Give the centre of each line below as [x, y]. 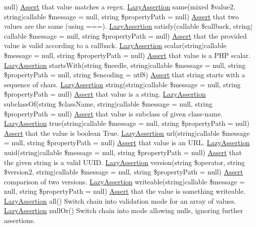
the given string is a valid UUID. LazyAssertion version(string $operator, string [125, 162]
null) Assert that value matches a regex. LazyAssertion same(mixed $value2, [120, 6]
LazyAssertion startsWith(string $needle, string [76, 65]
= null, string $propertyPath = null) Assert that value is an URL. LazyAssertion [127, 142]
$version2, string [29, 172]
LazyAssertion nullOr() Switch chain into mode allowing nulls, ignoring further [124, 210]
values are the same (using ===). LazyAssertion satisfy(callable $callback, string [128, 26]
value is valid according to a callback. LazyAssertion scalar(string [103, 45]
